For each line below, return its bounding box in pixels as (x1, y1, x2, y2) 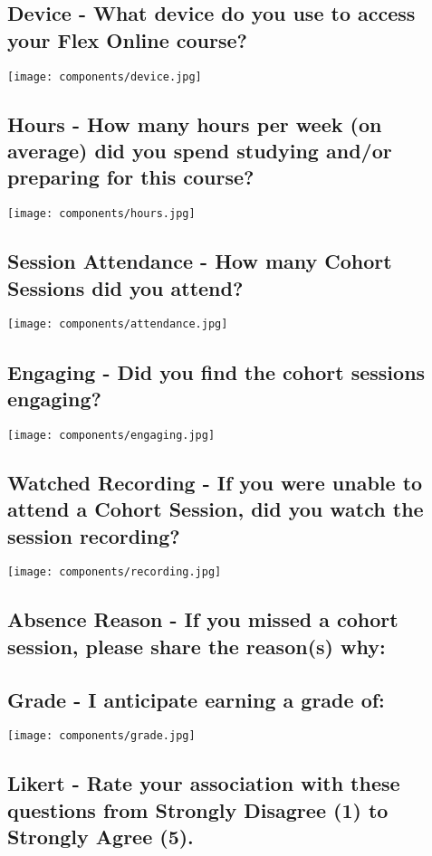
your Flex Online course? (7, 25, 247, 53)
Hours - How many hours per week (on (7, 109, 382, 138)
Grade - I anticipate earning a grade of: (7, 685, 385, 713)
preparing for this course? (7, 163, 254, 191)
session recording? (7, 521, 180, 549)
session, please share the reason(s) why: (7, 632, 386, 660)
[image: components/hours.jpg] (7, 207, 196, 221)
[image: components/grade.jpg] (7, 729, 196, 743)
